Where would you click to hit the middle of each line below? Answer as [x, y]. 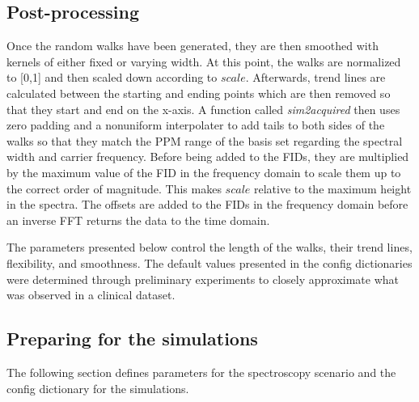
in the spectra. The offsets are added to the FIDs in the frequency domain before [207, 204]
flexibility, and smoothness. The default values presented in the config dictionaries [209, 262]
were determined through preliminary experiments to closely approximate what [203, 279]
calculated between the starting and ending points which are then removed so [199, 93]
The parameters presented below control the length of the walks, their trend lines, [209, 247]
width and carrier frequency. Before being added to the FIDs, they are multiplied [208, 157]
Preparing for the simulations [132, 339]
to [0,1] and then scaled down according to [112, 77]
